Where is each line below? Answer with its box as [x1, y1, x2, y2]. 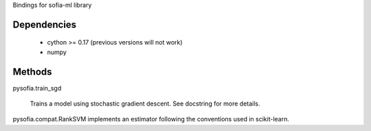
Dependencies [12, 19, 77, 30]
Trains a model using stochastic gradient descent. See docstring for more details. [30, 99, 260, 108]
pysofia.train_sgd [12, 84, 62, 92]
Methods [12, 66, 52, 78]
